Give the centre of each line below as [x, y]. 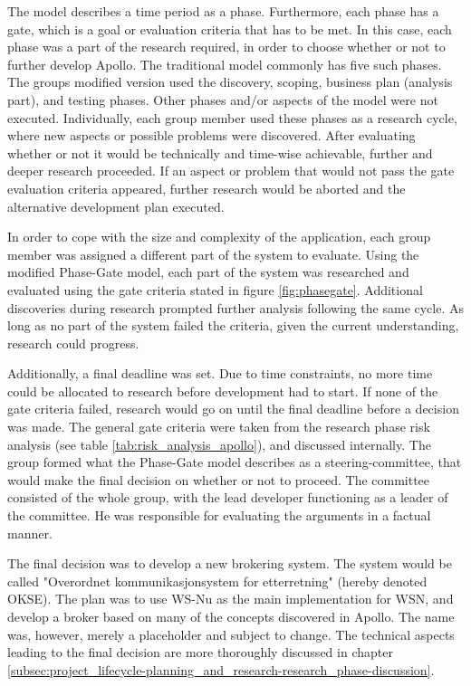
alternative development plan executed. [116, 206]
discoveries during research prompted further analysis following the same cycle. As [236, 307]
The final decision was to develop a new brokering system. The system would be [230, 563]
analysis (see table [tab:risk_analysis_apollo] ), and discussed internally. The [219, 444]
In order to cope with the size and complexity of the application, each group [219, 237]
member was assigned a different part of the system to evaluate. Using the [213, 254]
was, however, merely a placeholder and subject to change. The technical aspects [231, 634]
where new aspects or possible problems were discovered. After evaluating [211, 135]
